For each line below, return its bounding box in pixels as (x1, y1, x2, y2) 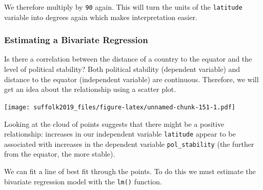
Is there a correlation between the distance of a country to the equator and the (4, 53, 252, 64)
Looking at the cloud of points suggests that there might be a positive (4, 118, 225, 129)
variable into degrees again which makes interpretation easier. (4, 11, 197, 22)
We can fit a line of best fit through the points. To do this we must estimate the (4, 166, 256, 176)
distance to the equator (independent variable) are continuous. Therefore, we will (4, 73, 259, 84)
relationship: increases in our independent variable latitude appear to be (4, 128, 236, 139)
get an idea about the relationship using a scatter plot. (4, 84, 176, 94)
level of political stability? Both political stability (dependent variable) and (4, 64, 240, 74)
